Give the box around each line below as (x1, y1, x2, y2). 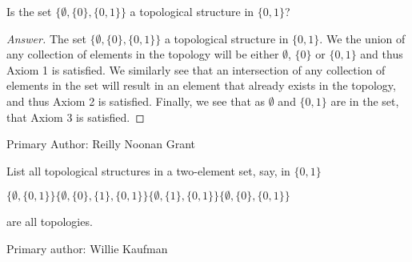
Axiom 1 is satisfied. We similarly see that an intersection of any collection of (6, 61, 386, 78)
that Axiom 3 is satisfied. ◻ (6, 108, 145, 125)
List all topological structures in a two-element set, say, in (6, 162, 290, 179)
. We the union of (319, 30, 406, 46)
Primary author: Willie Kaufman (6, 240, 168, 256)
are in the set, (330, 92, 399, 109)
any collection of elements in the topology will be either (6, 46, 279, 62)
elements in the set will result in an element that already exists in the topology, (6, 77, 396, 94)
